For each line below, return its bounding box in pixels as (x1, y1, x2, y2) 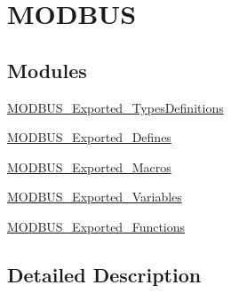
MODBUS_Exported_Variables (7, 187, 182, 206)
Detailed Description (7, 260, 202, 288)
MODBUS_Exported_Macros (7, 157, 171, 176)
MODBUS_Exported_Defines (7, 128, 171, 146)
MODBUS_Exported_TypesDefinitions (7, 98, 224, 116)
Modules (7, 56, 87, 83)
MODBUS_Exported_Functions (7, 217, 186, 235)
